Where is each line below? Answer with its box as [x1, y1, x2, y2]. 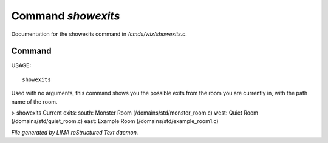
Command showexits [11, 9, 120, 22]
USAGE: [11, 62, 32, 69]
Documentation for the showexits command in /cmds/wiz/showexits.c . [11, 30, 188, 38]
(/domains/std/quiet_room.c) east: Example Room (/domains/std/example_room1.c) [11, 118, 219, 125]
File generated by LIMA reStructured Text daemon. [11, 128, 138, 136]
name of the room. [11, 98, 58, 105]
